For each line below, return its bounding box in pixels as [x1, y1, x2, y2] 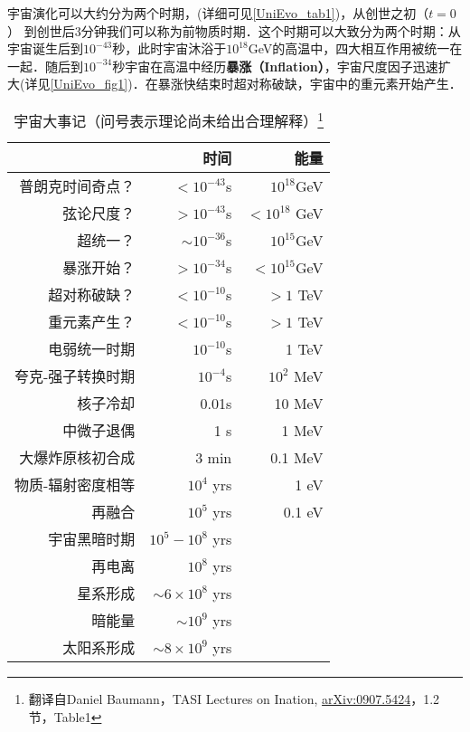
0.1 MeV [270, 446, 324, 468]
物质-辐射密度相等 [14, 474, 136, 496]
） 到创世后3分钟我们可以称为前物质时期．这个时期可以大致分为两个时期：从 [7, 21, 461, 40]
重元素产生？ [48, 311, 136, 333]
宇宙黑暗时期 [48, 528, 136, 550]
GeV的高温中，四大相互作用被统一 [248, 39, 450, 58]
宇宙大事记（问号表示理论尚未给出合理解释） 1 [14, 107, 324, 132]
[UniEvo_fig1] [50, 74, 128, 93]
